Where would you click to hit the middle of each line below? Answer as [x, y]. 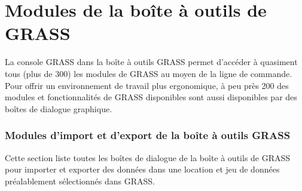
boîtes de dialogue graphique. [59, 108]
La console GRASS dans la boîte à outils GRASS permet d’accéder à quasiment [151, 62]
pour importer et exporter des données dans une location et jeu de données [142, 169]
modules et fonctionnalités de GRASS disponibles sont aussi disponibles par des [151, 97]
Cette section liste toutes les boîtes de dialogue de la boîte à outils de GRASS [148, 157]
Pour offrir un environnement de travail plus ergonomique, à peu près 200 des [147, 85]
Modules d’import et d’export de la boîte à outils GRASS [148, 135]
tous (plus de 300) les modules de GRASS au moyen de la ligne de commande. [149, 73]
